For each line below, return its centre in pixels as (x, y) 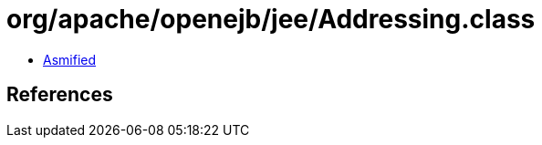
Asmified (70, 59)
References (60, 95)
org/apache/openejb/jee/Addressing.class (271, 19)
